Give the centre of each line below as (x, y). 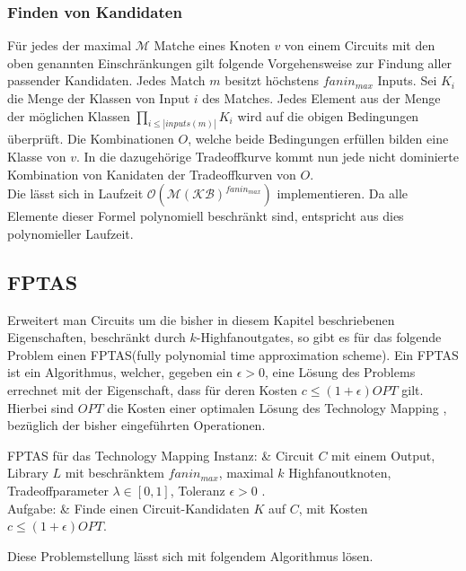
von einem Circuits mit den (360, 45)
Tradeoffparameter (58, 490)
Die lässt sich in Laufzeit (75, 193)
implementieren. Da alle (343, 193)
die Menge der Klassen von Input (99, 98)
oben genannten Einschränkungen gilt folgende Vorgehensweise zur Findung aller (230, 62)
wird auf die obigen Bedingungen (328, 115)
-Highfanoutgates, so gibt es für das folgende (319, 337)
